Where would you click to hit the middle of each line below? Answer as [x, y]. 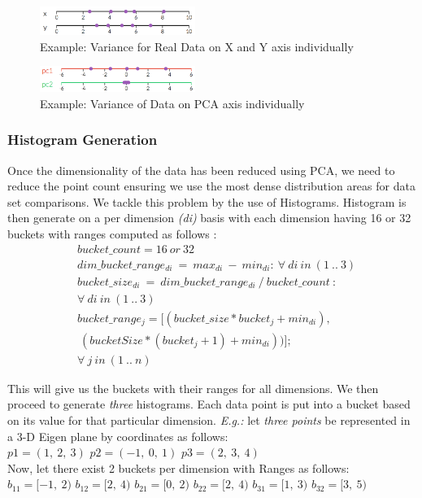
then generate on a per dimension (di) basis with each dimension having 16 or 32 [209, 218]
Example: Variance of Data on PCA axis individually [172, 103]
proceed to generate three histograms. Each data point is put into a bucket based [209, 404]
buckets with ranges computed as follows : [112, 234]
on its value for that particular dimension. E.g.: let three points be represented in [209, 420]
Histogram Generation [83, 140]
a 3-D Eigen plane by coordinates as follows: [118, 436]
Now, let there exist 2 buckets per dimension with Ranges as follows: [178, 467]
